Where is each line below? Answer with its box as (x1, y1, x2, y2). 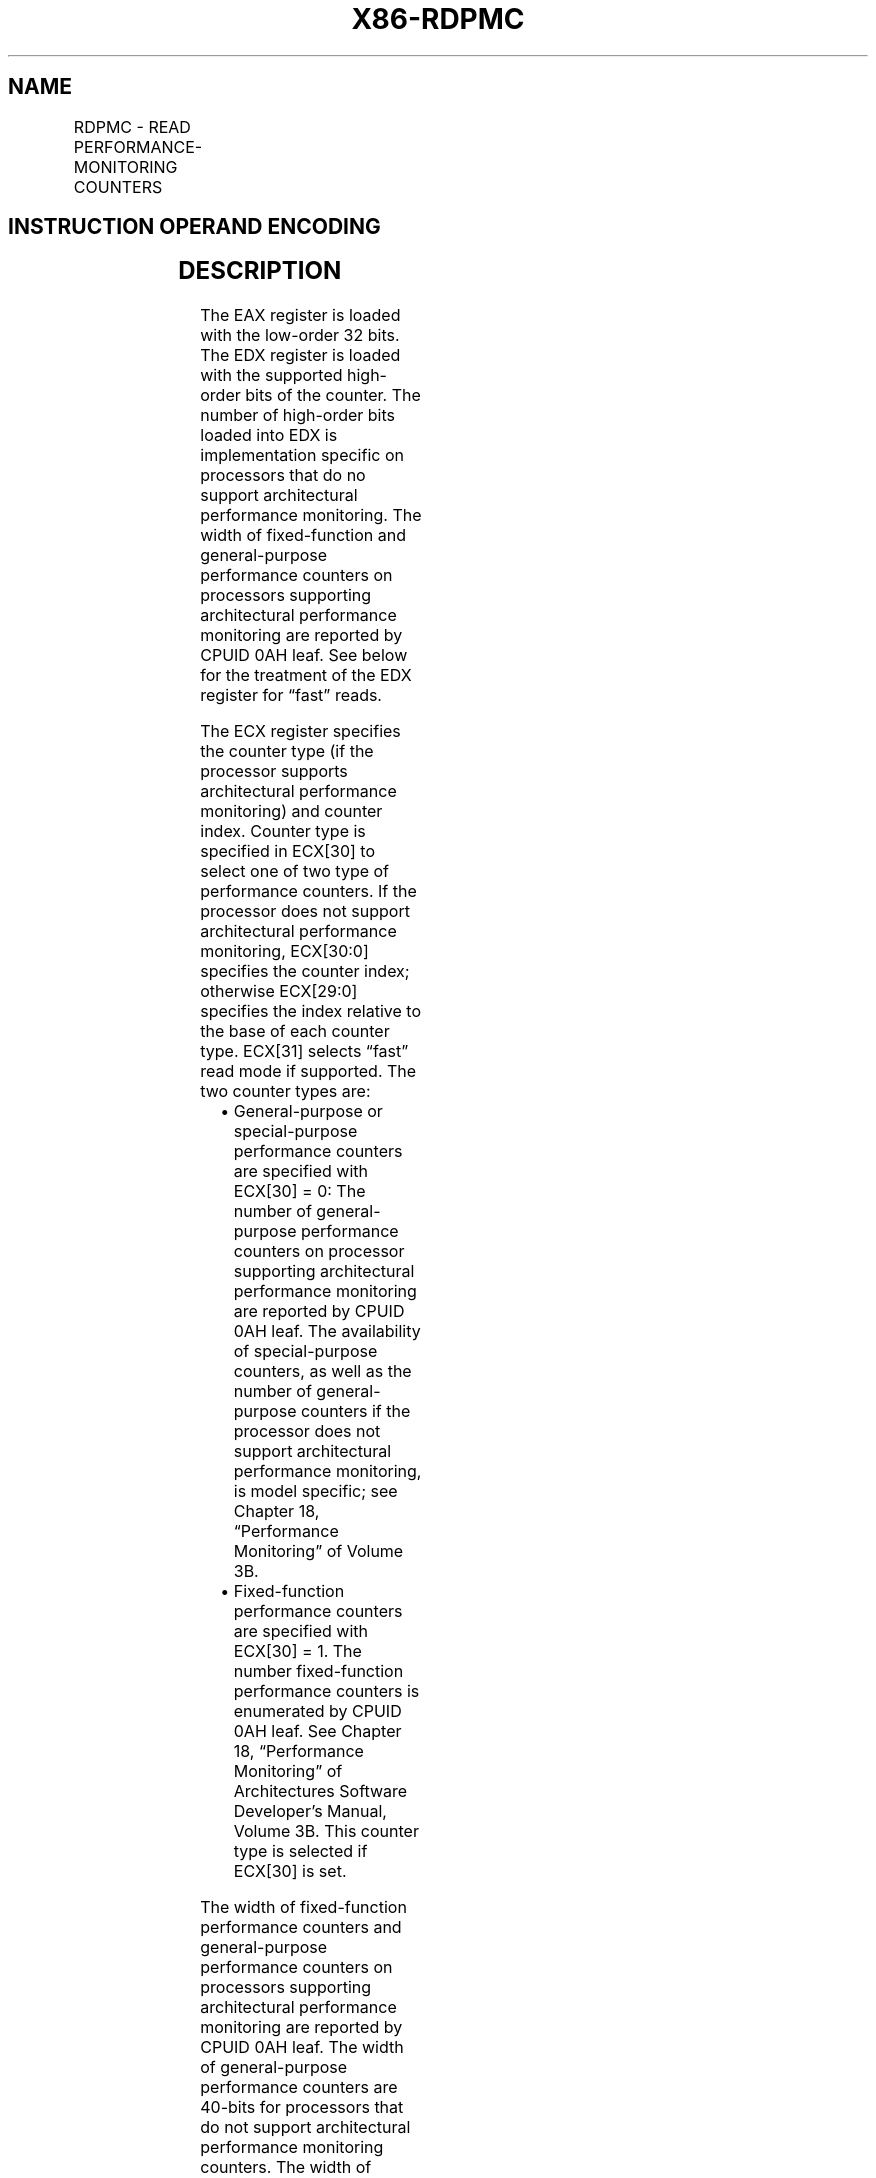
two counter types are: (200, 1081, 371, 1102)
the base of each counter (200, 1021, 390, 1042)
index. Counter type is (200, 821, 366, 842)
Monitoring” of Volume (233, 1541, 404, 1562)
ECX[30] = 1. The (233, 1641, 362, 1662)
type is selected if (233, 1841, 368, 1862)
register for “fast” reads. (200, 685, 382, 706)
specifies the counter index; (200, 961, 410, 982)
